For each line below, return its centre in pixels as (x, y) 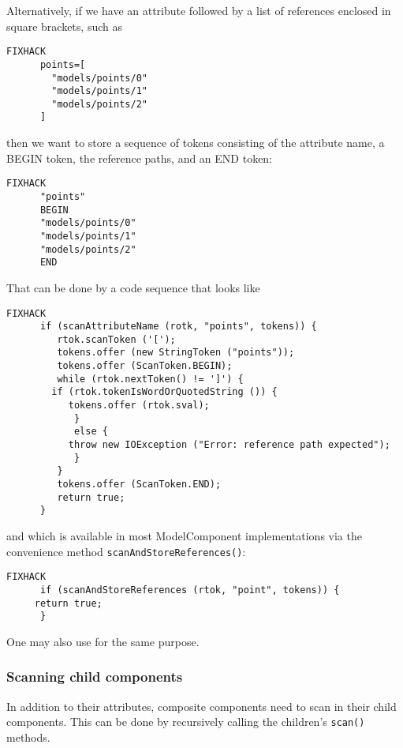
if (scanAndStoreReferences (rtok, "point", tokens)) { (190, 590)
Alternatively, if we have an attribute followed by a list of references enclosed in (199, 10)
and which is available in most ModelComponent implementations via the (184, 536)
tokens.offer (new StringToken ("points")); (176, 353)
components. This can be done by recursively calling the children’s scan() (186, 722)
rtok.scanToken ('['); (116, 339)
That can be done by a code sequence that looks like (133, 287)
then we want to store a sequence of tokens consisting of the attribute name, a (196, 143)
